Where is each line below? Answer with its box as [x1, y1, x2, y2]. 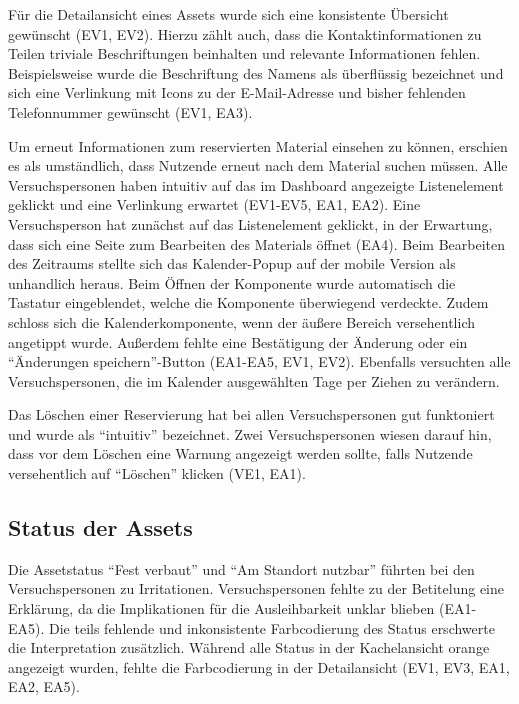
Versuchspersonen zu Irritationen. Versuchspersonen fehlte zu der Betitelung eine [8, 578, 504, 599]
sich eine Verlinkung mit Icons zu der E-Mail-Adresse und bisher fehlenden [8, 82, 466, 103]
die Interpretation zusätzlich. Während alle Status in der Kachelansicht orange [8, 637, 490, 658]
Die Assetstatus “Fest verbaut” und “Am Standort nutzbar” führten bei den [8, 558, 475, 579]
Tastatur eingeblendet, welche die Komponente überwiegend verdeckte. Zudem [8, 292, 489, 313]
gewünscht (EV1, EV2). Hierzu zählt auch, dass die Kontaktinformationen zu [8, 23, 482, 44]
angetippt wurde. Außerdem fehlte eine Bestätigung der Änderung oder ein [8, 331, 468, 352]
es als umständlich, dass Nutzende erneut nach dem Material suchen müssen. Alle [8, 155, 508, 176]
